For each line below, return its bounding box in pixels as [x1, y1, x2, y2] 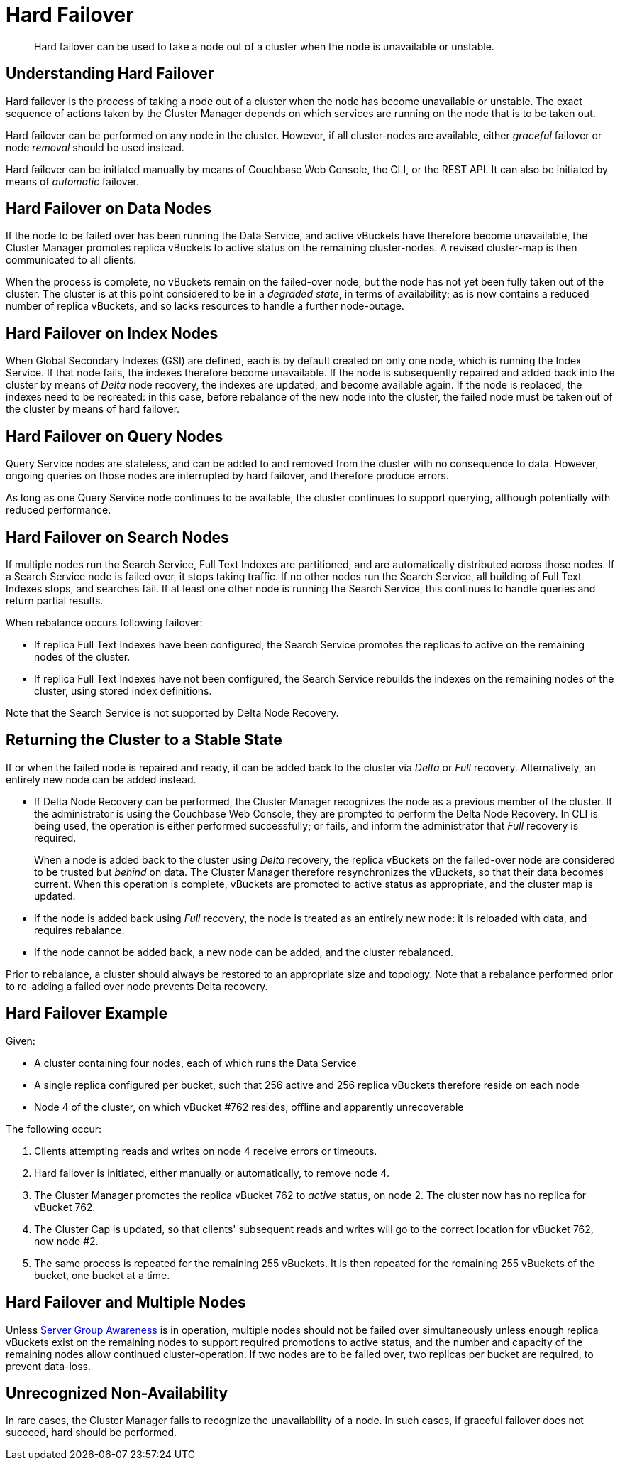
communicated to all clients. [6, 254, 137, 266]
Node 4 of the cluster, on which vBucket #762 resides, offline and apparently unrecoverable [34, 1100, 464, 1113]
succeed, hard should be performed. [6, 1426, 177, 1439]
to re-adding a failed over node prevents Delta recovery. [6, 979, 268, 992]
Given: [6, 1034, 35, 1047]
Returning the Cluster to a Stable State [6, 731, 282, 749]
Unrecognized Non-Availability [6, 1384, 228, 1402]
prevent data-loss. [6, 1359, 92, 1372]
